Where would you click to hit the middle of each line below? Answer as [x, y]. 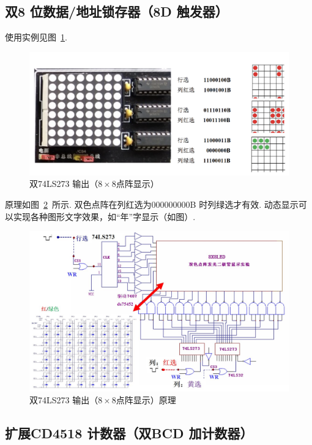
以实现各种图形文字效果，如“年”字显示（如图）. [100, 216]
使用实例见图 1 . [36, 37]
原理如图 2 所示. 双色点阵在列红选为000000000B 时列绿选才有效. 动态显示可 [156, 204]
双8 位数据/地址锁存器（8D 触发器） [117, 11]
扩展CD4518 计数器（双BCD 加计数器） [129, 433]
